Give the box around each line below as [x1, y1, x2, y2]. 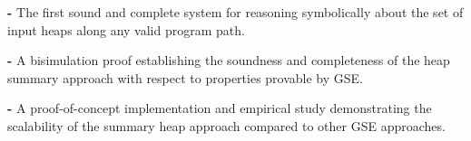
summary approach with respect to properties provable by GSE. [7, 68, 363, 87]
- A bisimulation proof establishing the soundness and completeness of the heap [7, 51, 450, 70]
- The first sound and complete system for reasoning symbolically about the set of [7, 3, 464, 21]
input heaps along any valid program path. [7, 20, 245, 39]
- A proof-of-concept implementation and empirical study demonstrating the [7, 99, 432, 117]
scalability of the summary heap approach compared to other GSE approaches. [7, 116, 446, 135]
